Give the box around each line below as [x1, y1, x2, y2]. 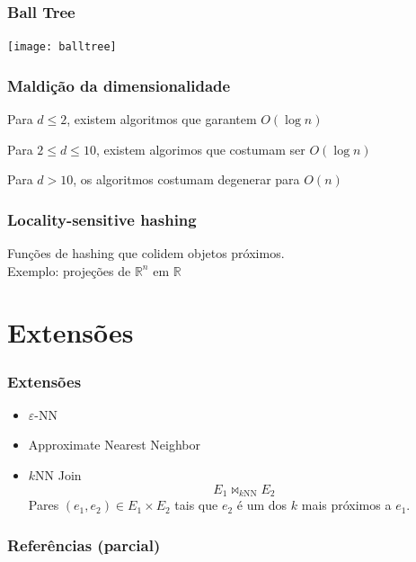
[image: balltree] [7, 40, 117, 54]
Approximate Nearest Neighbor [28, 435, 200, 454]
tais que [174, 495, 218, 514]
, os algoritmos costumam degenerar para [73, 170, 300, 189]
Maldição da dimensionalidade [7, 74, 231, 96]
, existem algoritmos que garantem [66, 110, 257, 129]
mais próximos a [301, 495, 392, 514]
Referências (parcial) [7, 533, 161, 556]
